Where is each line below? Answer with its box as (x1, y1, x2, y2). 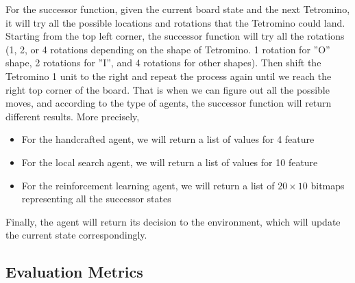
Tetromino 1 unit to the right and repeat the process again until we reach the (5, 68, 332, 83)
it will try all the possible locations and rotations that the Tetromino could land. (5, 15, 345, 29)
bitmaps (310, 178, 345, 192)
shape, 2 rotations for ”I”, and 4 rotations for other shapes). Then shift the (5, 55, 321, 70)
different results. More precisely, (5, 109, 140, 123)
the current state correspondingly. (5, 228, 147, 242)
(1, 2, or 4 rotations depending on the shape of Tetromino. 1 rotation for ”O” (5, 42, 330, 56)
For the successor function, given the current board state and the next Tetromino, (5, 2, 350, 16)
